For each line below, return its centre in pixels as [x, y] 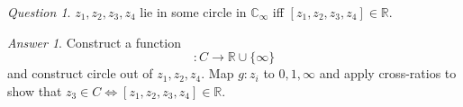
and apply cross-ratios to [388, 73]
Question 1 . [39, 12]
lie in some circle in [193, 12]
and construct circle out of [80, 73]
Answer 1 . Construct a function [94, 42]
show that [35, 90]
